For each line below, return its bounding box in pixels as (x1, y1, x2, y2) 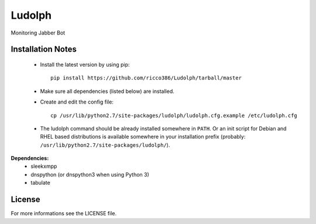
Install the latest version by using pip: (40, 61, 130, 68)
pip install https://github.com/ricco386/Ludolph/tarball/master (50, 75, 242, 81)
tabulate (30, 179, 51, 187)
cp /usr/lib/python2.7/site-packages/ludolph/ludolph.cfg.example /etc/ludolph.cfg (50, 112, 298, 119)
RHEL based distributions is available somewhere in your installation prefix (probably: (40, 133, 246, 140)
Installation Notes (11, 44, 77, 54)
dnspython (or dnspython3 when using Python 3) (30, 171, 149, 178)
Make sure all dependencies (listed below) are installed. (40, 88, 175, 95)
